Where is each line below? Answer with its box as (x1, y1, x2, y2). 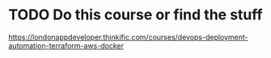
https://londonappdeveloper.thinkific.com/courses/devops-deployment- (8, 32, 248, 42)
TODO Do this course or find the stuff (8, 6, 263, 24)
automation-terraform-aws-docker (8, 40, 124, 50)
